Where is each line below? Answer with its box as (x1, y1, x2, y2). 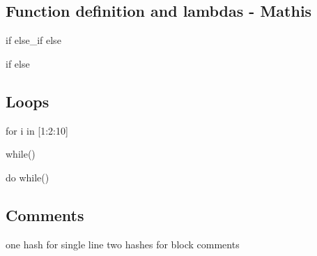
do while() (6, 170, 49, 184)
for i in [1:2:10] (6, 123, 68, 137)
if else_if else (6, 33, 61, 47)
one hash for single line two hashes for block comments (6, 236, 240, 251)
